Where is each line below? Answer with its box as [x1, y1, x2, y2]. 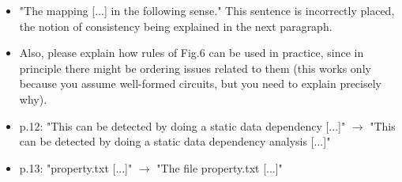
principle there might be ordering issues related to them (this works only [19, 59, 371, 76]
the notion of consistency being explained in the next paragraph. [19, 17, 332, 34]
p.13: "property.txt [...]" [19, 159, 133, 176]
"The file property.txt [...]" [156, 159, 283, 176]
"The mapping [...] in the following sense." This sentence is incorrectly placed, [19, 2, 395, 18]
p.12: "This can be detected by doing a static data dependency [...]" [19, 117, 346, 134]
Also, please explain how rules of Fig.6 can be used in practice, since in [19, 44, 364, 61]
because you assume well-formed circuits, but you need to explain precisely [19, 75, 381, 92]
